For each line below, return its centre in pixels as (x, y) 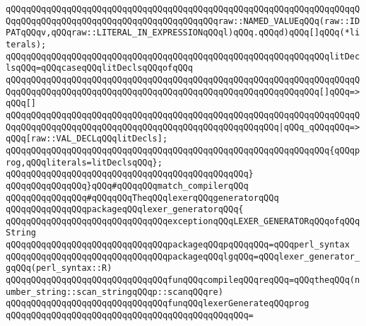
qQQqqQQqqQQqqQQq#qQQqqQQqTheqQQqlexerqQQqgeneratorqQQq (142, 198)
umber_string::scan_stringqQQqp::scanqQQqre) (114, 292)
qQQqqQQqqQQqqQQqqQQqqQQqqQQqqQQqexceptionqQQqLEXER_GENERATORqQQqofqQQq (183, 221)
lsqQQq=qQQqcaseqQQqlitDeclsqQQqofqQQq (99, 68)
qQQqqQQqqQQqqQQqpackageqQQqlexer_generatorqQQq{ (125, 210)
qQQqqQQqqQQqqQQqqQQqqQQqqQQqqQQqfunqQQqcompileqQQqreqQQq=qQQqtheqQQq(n (183, 280)
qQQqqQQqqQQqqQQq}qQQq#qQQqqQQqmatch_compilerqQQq (127, 186)
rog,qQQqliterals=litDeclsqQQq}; (84, 162)
